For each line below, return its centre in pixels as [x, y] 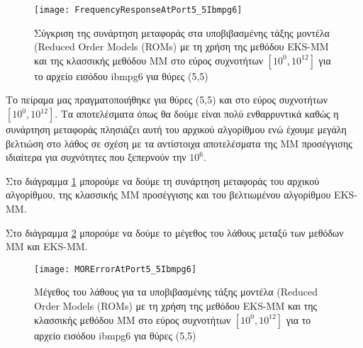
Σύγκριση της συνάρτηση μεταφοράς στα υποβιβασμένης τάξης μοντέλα [182, 32]
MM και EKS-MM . [47, 246]
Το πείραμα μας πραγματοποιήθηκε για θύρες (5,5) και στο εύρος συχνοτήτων [167, 100]
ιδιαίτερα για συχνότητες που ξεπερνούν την [96, 157]
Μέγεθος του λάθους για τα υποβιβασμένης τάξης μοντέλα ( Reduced [176, 292]
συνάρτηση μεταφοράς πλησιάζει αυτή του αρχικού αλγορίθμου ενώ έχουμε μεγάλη [176, 129]
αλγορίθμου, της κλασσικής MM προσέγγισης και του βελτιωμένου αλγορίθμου [168, 195]
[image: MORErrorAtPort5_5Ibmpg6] [116, 269]
